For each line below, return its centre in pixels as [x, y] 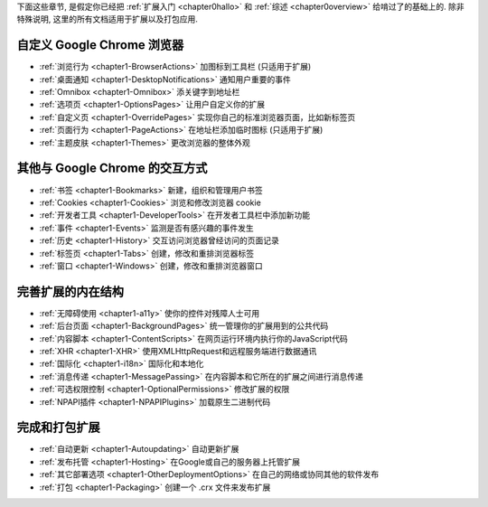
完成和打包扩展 [58, 428]
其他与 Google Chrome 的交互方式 [112, 169]
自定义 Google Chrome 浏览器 [100, 45]
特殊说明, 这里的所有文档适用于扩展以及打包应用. [108, 19]
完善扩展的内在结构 [70, 291]
